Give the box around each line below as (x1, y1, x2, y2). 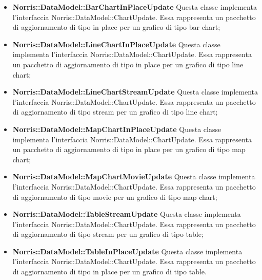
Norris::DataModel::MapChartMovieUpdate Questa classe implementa (12, 171, 255, 182)
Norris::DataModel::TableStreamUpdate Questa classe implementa (12, 209, 241, 219)
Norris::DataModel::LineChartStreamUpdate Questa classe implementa (12, 86, 258, 97)
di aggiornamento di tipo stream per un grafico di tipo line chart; (12, 106, 218, 117)
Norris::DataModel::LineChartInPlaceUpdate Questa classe (12, 39, 220, 49)
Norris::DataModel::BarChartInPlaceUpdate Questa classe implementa (12, 2, 257, 12)
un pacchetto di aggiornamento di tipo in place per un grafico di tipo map (12, 144, 246, 155)
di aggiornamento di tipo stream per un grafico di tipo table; (12, 229, 204, 239)
